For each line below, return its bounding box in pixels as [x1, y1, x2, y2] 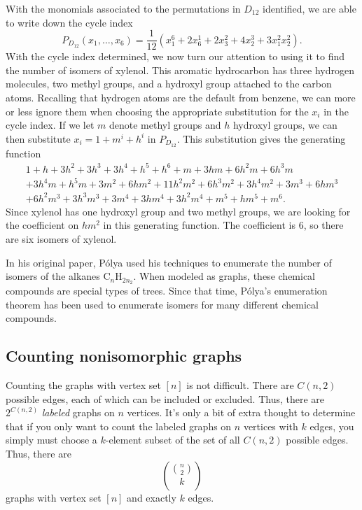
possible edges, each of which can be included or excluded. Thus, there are [6, 391, 325, 406]
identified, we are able [263, 1, 356, 15]
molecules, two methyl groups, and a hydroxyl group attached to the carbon [6, 76, 332, 91]
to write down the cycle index [6, 15, 133, 29]
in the [323, 104, 349, 118]
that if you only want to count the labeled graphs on [6, 418, 232, 433]
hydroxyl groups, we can [232, 118, 337, 132]
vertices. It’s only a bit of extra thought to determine [127, 405, 356, 420]
